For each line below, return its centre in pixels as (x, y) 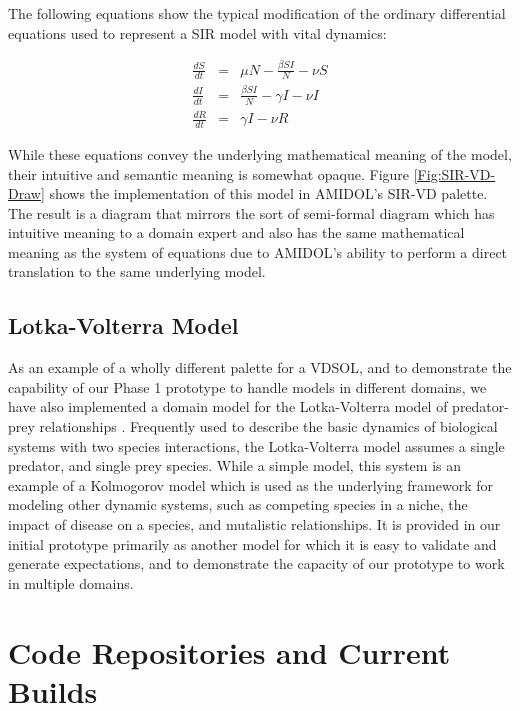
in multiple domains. (71, 582)
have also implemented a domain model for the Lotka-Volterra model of (228, 406)
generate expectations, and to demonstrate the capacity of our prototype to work (256, 563)
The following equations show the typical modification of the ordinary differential (257, 13)
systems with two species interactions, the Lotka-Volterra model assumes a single (256, 445)
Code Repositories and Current (229, 651)
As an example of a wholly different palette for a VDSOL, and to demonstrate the (260, 367)
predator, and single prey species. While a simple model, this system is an (234, 465)
